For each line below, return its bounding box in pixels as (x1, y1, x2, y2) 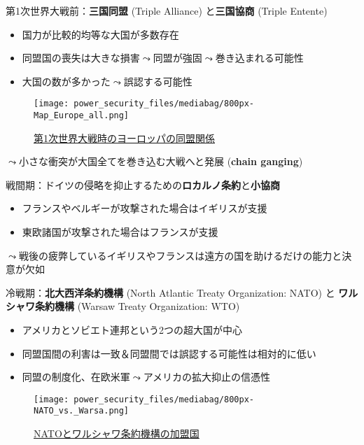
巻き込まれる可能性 (215, 50, 304, 65)
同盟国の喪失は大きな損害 (22, 50, 140, 65)
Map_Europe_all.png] (34, 111, 129, 121)
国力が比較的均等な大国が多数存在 (22, 27, 179, 41)
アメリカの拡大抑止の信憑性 (143, 369, 271, 384)
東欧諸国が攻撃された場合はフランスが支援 (22, 225, 218, 239)
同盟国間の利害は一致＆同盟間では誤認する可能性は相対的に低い (22, 346, 316, 360)
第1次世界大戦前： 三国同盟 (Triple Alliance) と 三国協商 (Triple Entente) (6, 3, 328, 17)
